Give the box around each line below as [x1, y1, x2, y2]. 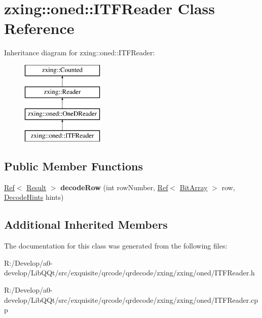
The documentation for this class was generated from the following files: [4, 240, 228, 251]
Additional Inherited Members [4, 217, 168, 232]
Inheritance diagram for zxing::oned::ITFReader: [4, 47, 155, 58]
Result [26, 182, 47, 192]
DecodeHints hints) [4, 192, 64, 202]
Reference [4, 18, 74, 39]
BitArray [179, 182, 208, 192]
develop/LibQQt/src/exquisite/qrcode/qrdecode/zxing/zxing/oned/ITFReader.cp [4, 294, 258, 305]
